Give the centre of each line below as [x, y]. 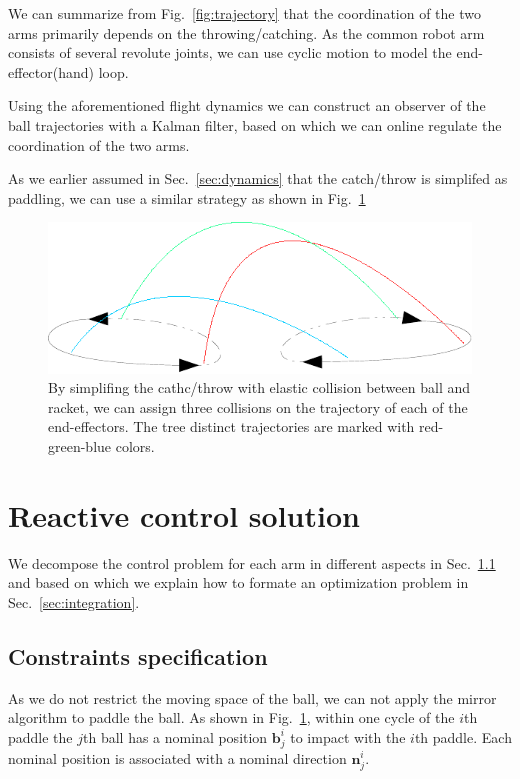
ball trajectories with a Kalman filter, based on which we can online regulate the [255, 124]
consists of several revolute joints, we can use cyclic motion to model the [230, 52]
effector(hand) [51, 71]
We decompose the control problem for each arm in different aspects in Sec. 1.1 [252, 562]
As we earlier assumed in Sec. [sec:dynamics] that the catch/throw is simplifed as [258, 178]
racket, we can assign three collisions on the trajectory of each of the [258, 406]
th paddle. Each [463, 736]
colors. [135, 445]
